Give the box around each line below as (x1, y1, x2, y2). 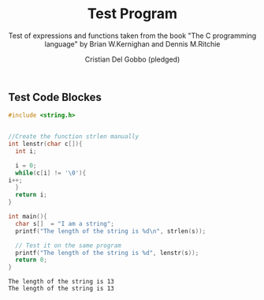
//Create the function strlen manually (8, 133, 139, 141)
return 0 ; (15, 256, 47, 264)
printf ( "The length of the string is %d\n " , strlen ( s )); (15, 227, 206, 235)
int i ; (15, 147, 37, 155)
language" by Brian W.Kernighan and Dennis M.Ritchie (44, 39, 221, 48)
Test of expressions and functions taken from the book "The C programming (8, 31, 257, 40)
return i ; (15, 191, 47, 199)
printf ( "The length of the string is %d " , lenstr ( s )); (15, 249, 199, 257)
